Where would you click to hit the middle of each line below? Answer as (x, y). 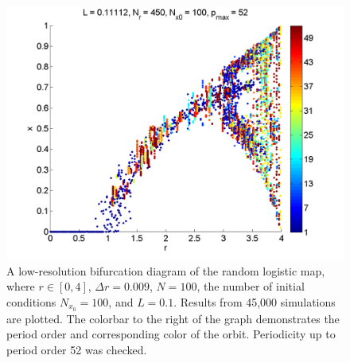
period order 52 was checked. (77, 349)
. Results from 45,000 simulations (255, 301)
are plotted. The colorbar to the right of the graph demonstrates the (173, 318)
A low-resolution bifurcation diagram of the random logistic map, (166, 270)
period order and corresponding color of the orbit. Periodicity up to (171, 334)
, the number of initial (251, 286)
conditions (31, 301)
